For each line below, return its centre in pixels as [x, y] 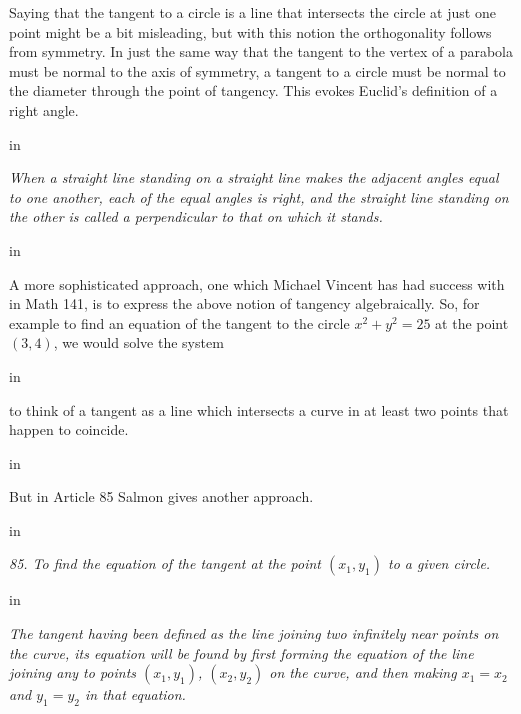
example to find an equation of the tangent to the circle [179, 322]
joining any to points [73, 672]
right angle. [44, 109]
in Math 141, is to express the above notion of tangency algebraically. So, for [244, 303]
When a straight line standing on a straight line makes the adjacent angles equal [254, 177]
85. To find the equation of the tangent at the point [165, 563]
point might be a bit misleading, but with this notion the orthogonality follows [250, 31]
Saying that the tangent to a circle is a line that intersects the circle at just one [252, 12]
